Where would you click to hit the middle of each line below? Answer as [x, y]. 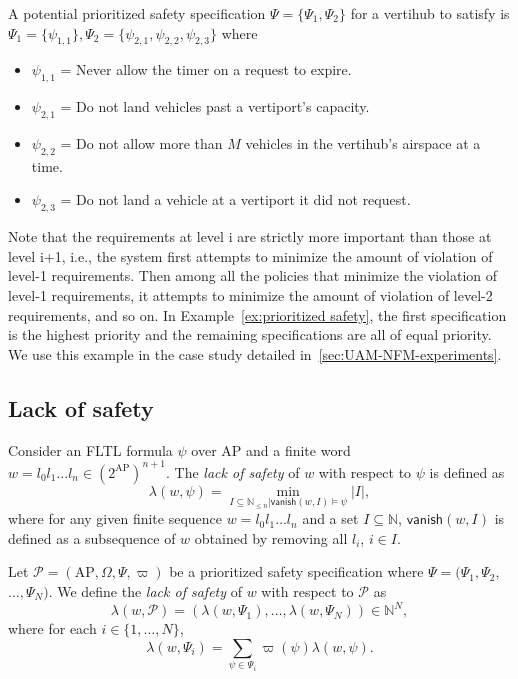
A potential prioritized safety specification [137, 13]
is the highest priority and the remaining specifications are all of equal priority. [250, 334]
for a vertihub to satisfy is [430, 13]
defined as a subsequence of [92, 537]
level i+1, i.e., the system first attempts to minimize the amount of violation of [250, 255]
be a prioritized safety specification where [296, 571]
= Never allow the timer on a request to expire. [206, 69]
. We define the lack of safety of [145, 591]
